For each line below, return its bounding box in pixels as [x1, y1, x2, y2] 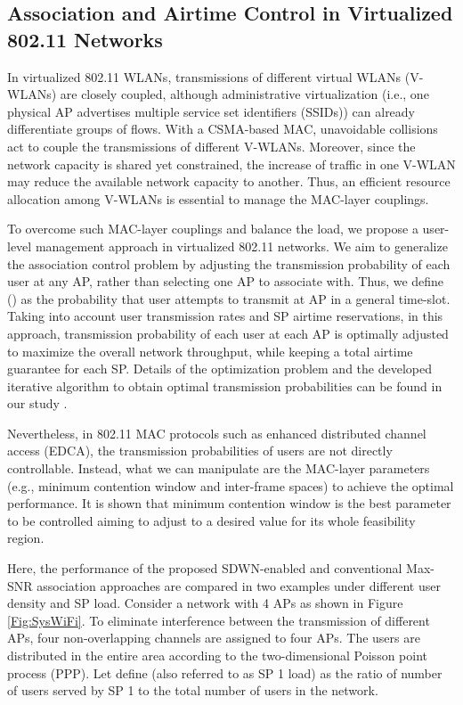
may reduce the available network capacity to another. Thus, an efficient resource [7, 172, 451, 191]
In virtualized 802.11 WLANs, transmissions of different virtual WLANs [7, 67, 402, 86]
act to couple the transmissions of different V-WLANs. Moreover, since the [7, 136, 416, 155]
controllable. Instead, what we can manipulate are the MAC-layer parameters [7, 459, 430, 478]
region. [7, 529, 45, 547]
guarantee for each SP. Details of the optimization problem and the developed [7, 359, 432, 378]
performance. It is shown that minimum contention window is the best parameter [7, 494, 451, 512]
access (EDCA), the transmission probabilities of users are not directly [7, 441, 393, 460]
